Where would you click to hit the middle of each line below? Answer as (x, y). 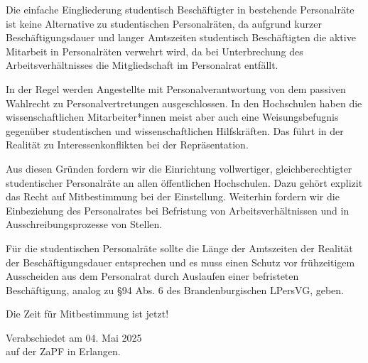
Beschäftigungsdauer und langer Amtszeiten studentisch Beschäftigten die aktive (181, 37)
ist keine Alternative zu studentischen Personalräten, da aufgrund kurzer (164, 23)
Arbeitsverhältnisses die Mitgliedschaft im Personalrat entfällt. (142, 65)
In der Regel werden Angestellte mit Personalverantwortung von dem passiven (176, 88)
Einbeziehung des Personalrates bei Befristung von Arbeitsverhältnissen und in (178, 210)
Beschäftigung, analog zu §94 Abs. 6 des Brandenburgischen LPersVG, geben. (175, 289)
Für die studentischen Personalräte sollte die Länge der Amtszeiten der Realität (179, 248)
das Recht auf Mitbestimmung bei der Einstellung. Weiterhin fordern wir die (173, 196)
